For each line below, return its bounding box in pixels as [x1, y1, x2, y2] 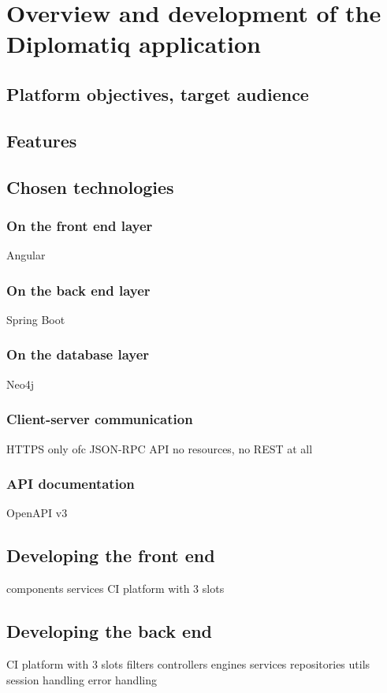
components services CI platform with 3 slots [6, 580, 225, 597]
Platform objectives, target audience [6, 81, 309, 106]
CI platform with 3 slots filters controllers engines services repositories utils [6, 655, 370, 672]
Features [6, 128, 77, 152]
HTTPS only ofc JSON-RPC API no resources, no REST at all [6, 440, 313, 456]
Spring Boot [6, 311, 65, 327]
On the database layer [6, 345, 150, 364]
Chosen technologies [6, 174, 174, 199]
